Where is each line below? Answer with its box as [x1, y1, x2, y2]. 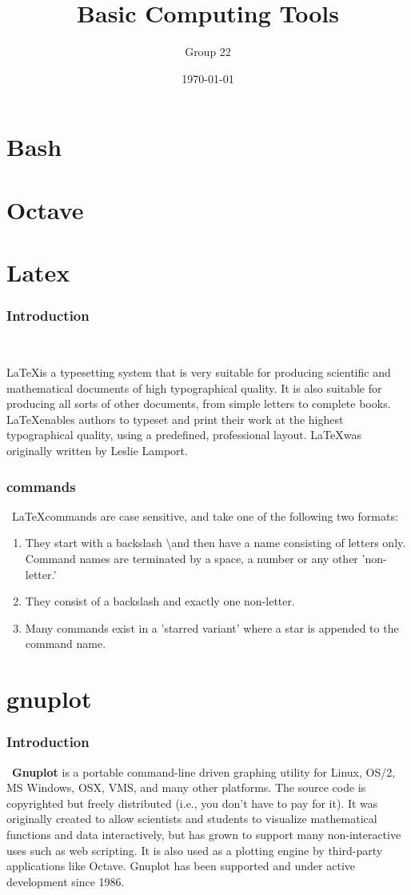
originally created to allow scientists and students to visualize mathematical [6, 810, 377, 827]
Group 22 [185, 43, 231, 60]
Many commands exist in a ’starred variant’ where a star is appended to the [25, 619, 399, 636]
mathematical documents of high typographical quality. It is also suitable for [6, 379, 382, 396]
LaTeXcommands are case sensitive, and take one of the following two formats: [11, 507, 398, 524]
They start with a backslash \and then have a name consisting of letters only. [25, 534, 406, 551]
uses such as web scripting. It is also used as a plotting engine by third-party [6, 841, 383, 858]
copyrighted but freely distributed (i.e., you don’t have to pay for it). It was [6, 794, 378, 811]
